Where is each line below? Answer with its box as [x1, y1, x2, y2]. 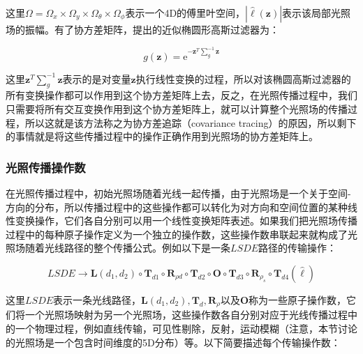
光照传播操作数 [6, 158, 86, 176]
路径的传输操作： [258, 240, 337, 255]
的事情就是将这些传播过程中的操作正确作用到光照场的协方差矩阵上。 [6, 129, 318, 144]
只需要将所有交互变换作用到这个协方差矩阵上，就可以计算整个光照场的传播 [6, 102, 348, 116]
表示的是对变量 [62, 71, 131, 86]
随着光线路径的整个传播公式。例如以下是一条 [24, 240, 230, 255]
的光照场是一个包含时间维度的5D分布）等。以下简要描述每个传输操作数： [6, 334, 341, 349]
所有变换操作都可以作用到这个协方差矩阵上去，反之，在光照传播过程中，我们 [6, 88, 357, 102]
